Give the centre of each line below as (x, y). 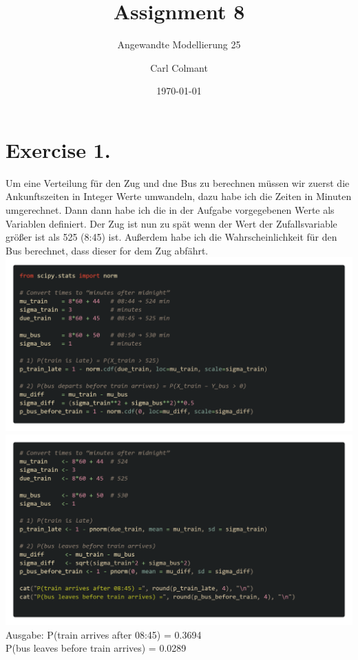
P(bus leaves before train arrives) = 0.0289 (96, 648)
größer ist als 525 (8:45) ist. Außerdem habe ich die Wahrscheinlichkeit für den (171, 237)
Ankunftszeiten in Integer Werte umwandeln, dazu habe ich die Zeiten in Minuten (179, 196)
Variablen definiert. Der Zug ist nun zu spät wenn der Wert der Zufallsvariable (171, 223)
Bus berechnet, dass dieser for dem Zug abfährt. (107, 250)
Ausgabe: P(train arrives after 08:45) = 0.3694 (104, 634)
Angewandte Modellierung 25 (179, 44)
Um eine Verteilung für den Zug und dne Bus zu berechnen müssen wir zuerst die (178, 182)
